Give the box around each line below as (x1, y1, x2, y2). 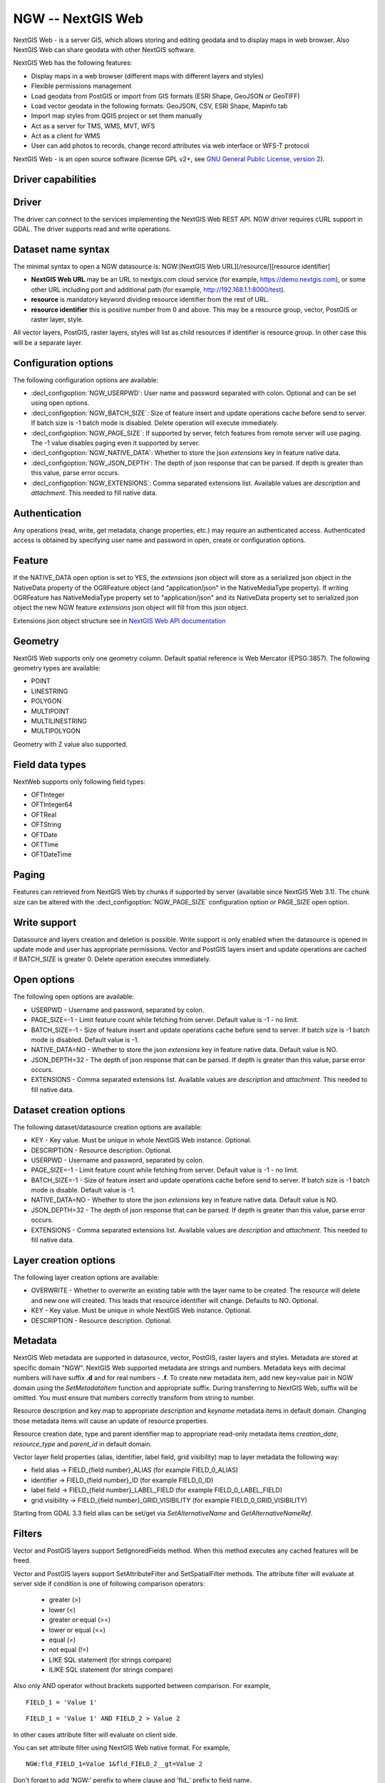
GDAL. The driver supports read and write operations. (13, 225, 171, 233)
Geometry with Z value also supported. (13, 740, 128, 748)
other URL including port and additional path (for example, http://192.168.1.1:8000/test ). (31, 285, 285, 294)
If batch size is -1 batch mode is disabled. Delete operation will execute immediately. (31, 419, 279, 427)
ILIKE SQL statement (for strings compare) (48, 1665, 174, 1674)
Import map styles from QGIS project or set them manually (31, 111, 202, 121)
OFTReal (31, 810, 57, 819)
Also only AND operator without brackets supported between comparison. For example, (13, 1682, 271, 1690)
